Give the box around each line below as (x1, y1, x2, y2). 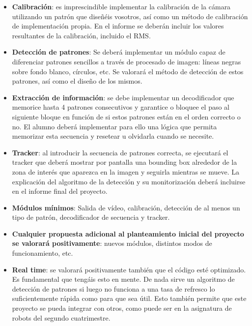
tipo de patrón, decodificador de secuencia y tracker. (12, 212, 170, 222)
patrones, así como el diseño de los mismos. (12, 76, 142, 86)
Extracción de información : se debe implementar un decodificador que (12, 92, 234, 102)
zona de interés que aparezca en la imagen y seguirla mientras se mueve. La (12, 166, 239, 177)
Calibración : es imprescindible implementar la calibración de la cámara (12, 1, 231, 11)
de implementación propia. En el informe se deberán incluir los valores (12, 21, 224, 31)
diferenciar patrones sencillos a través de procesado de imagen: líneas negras (12, 56, 241, 66)
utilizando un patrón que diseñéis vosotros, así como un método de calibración (12, 11, 248, 21)
